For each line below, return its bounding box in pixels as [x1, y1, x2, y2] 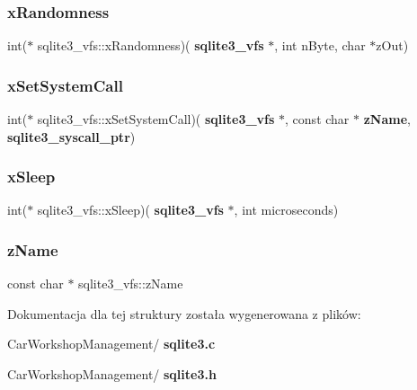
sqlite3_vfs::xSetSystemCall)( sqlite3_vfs [37, 110, 275, 129]
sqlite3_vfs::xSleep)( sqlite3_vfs [37, 200, 224, 219]
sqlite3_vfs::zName [78, 274, 183, 293]
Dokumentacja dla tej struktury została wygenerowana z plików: [7, 304, 361, 323]
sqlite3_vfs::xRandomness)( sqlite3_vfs [37, 36, 264, 55]
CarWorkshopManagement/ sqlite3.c [7, 334, 216, 353]
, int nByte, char [274, 36, 366, 55]
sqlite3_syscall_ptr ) [7, 127, 136, 146]
